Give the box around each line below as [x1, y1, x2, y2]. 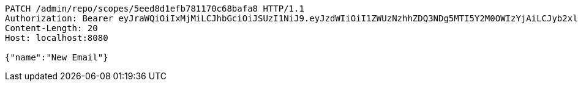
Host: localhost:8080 [5, 33, 108, 43]
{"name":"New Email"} [5, 52, 108, 62]
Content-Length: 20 [5, 23, 98, 33]
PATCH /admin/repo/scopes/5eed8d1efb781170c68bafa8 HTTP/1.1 [5, 4, 304, 13]
